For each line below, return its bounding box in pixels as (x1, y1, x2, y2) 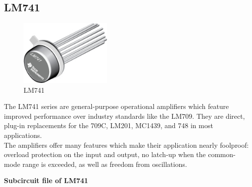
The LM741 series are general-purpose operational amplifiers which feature (4, 101, 229, 111)
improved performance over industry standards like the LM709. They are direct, (4, 110, 245, 121)
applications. (4, 130, 42, 140)
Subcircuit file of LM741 (4, 175, 88, 186)
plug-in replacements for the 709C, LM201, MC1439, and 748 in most (4, 120, 213, 131)
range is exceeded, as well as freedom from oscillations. (22, 159, 187, 169)
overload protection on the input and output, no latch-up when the (4, 149, 206, 160)
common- (208, 149, 236, 160)
